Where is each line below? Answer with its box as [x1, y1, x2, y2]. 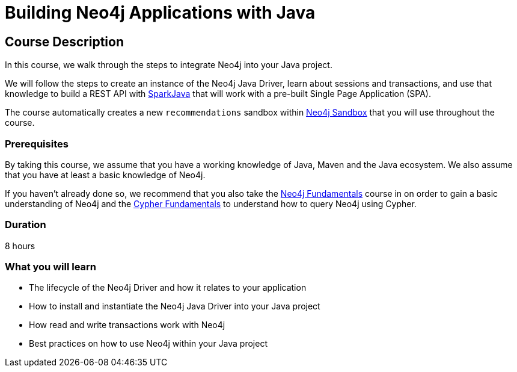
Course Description [5, 34, 124, 49]
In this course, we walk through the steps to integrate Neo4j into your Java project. [5, 60, 332, 70]
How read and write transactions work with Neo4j [29, 320, 225, 330]
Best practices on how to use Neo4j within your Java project [29, 338, 268, 349]
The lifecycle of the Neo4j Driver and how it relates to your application [29, 282, 307, 293]
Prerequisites [5, 137, 69, 150]
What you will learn [5, 261, 97, 273]
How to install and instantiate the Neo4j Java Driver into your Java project [29, 301, 320, 312]
